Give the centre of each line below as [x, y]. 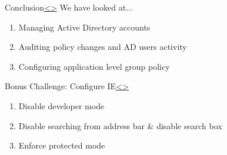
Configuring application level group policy [94, 66]
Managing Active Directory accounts [84, 27]
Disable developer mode [61, 105]
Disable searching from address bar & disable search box [120, 125]
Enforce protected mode [62, 145]
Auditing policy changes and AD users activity [103, 47]
